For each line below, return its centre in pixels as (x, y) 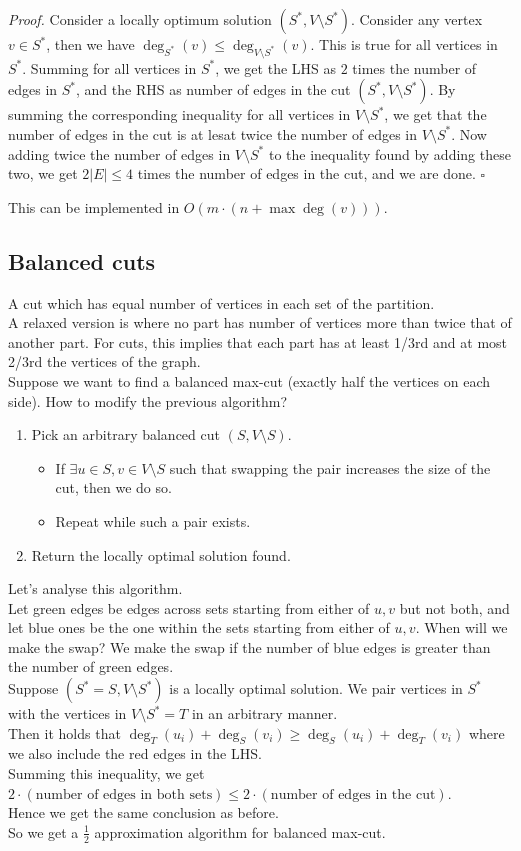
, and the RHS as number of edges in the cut (213, 89)
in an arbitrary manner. (264, 713)
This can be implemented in (94, 206)
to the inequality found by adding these (389, 153)
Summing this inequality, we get (106, 773)
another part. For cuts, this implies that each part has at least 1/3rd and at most (258, 341)
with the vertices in (67, 713)
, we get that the (435, 114)
